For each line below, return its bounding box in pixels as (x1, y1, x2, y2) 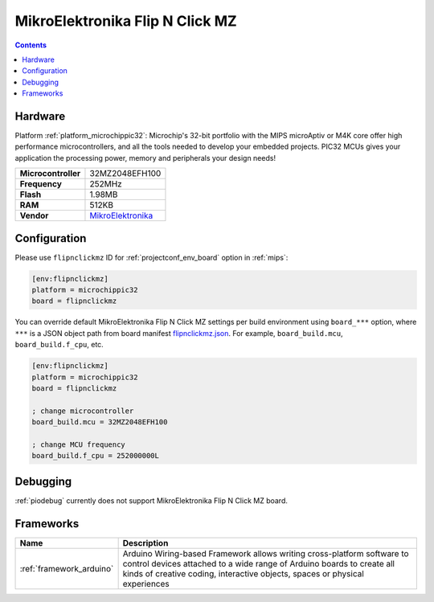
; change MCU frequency (31, 440, 126, 449)
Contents (14, 40, 47, 50)
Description (122, 537, 169, 548)
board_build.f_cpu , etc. (14, 340, 104, 350)
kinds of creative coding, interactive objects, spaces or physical (122, 567, 365, 579)
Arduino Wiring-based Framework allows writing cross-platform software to (122, 547, 409, 559)
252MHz (89, 178, 122, 190)
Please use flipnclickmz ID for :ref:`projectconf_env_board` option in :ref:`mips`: (14, 252, 289, 262)
